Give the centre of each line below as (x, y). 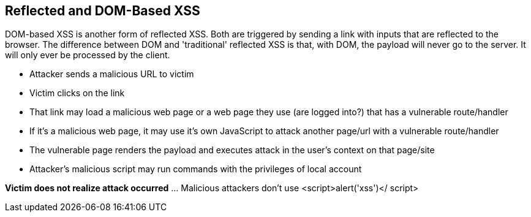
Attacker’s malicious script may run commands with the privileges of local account (196, 169)
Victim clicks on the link (77, 93)
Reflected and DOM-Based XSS (103, 11)
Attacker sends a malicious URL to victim (112, 74)
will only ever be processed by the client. (88, 55)
